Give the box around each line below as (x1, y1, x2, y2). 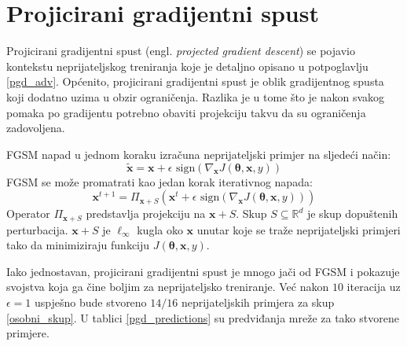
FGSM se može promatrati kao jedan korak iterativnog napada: (6, 173, 313, 190)
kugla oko (137, 221, 183, 237)
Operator (6, 205, 50, 222)
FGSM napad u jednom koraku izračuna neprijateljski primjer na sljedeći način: (6, 145, 391, 162)
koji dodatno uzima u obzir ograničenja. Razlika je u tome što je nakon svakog (6, 88, 385, 105)
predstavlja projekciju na (86, 205, 206, 222)
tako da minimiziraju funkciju (6, 237, 150, 253)
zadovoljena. (6, 120, 65, 136)
